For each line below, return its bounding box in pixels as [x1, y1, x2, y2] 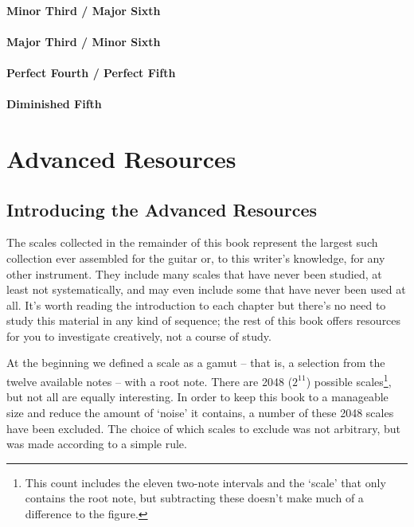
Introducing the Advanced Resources [6, 197, 318, 221]
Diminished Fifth [6, 96, 102, 112]
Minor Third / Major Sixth [6, 2, 161, 18]
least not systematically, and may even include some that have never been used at [6, 281, 406, 298]
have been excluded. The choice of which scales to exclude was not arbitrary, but [6, 420, 400, 436]
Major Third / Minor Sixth [6, 33, 161, 49]
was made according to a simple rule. [6, 435, 187, 452]
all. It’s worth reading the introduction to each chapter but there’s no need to [6, 296, 386, 313]
